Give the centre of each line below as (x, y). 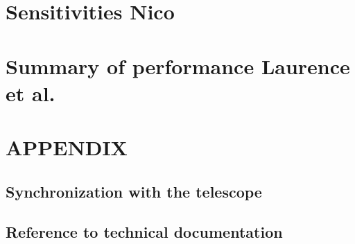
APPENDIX (67, 147)
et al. (31, 93)
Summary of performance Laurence (178, 66)
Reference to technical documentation (144, 232)
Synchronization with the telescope (134, 191)
